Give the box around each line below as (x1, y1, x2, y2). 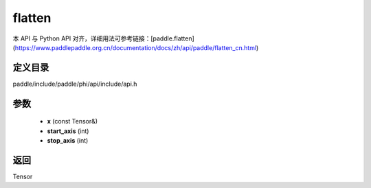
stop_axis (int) (47, 137, 89, 145)
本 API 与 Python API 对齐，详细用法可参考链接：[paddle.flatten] (12, 34, 195, 43)
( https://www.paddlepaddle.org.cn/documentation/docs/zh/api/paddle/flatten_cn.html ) (12, 43, 259, 51)
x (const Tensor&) (47, 117, 98, 126)
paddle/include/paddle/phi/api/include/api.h (12, 80, 137, 88)
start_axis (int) (47, 127, 89, 135)
